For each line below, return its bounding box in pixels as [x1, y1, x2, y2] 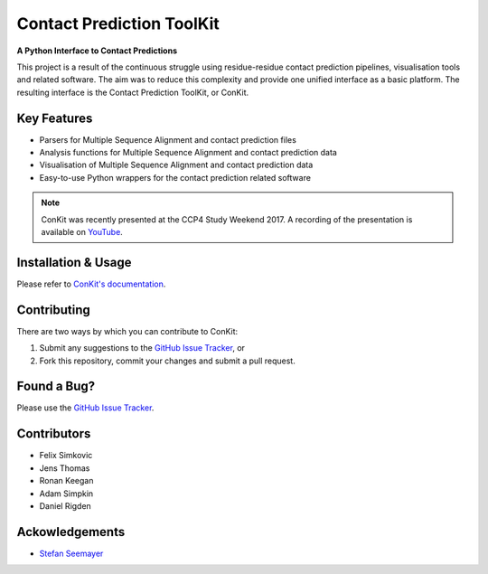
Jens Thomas [39, 462, 90, 474]
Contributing [16, 302, 90, 317]
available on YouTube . [41, 226, 124, 237]
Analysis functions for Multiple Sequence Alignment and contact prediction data [39, 147, 338, 158]
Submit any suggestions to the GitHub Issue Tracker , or [39, 343, 246, 353]
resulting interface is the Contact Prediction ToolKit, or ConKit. [16, 87, 249, 98]
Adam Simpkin [39, 488, 94, 499]
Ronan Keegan [39, 475, 94, 486]
